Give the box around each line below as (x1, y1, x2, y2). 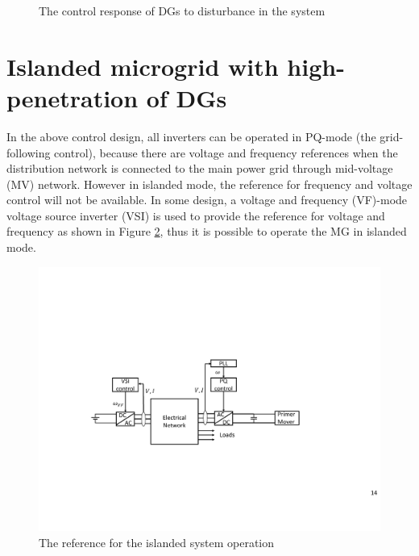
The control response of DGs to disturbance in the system (39, 2, 326, 19)
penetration (6, 81, 139, 114)
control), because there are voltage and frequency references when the (54, 144, 398, 161)
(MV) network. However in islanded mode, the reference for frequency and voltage (6, 175, 413, 192)
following (6, 144, 51, 161)
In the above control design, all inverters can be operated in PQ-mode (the (6, 128, 376, 144)
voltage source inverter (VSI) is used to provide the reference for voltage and (6, 207, 385, 224)
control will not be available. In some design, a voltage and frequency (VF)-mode (6, 191, 408, 208)
